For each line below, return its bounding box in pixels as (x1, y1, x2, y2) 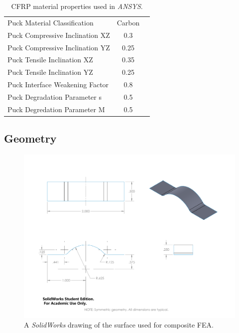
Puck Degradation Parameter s (7, 91, 102, 102)
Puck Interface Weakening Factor (7, 79, 109, 90)
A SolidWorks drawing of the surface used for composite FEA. (24, 320, 214, 330)
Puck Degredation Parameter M (7, 104, 105, 114)
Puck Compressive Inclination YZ (7, 42, 110, 52)
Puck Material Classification (7, 17, 94, 27)
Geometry (4, 131, 57, 146)
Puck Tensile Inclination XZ (7, 54, 93, 65)
